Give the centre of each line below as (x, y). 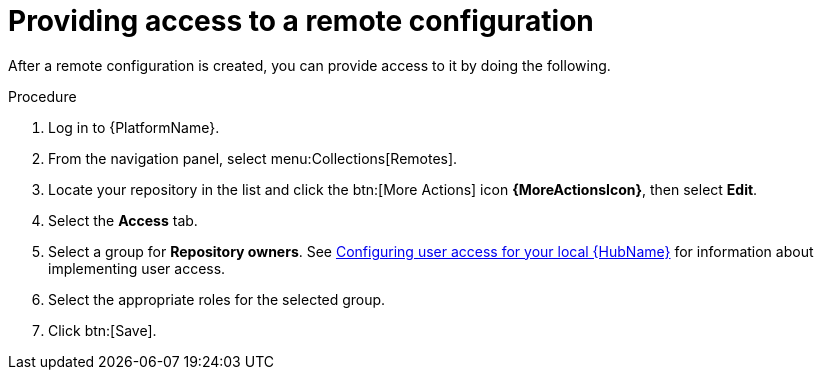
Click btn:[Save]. (102, 330)
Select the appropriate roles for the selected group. (217, 299)
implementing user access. (137, 268)
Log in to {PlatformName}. (134, 127)
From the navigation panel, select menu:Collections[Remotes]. (253, 158)
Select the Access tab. (123, 220)
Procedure (42, 96)
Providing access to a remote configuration (301, 21)
